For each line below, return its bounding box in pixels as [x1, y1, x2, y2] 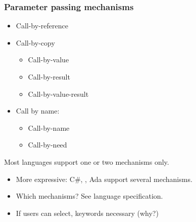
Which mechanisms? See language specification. [16, 191, 163, 201]
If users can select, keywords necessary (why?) [16, 207, 159, 218]
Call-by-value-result [28, 88, 89, 99]
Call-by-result [28, 71, 70, 82]
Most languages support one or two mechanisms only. [4, 156, 169, 167]
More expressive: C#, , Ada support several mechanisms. [16, 173, 192, 184]
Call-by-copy [16, 37, 55, 48]
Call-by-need [28, 139, 67, 150]
